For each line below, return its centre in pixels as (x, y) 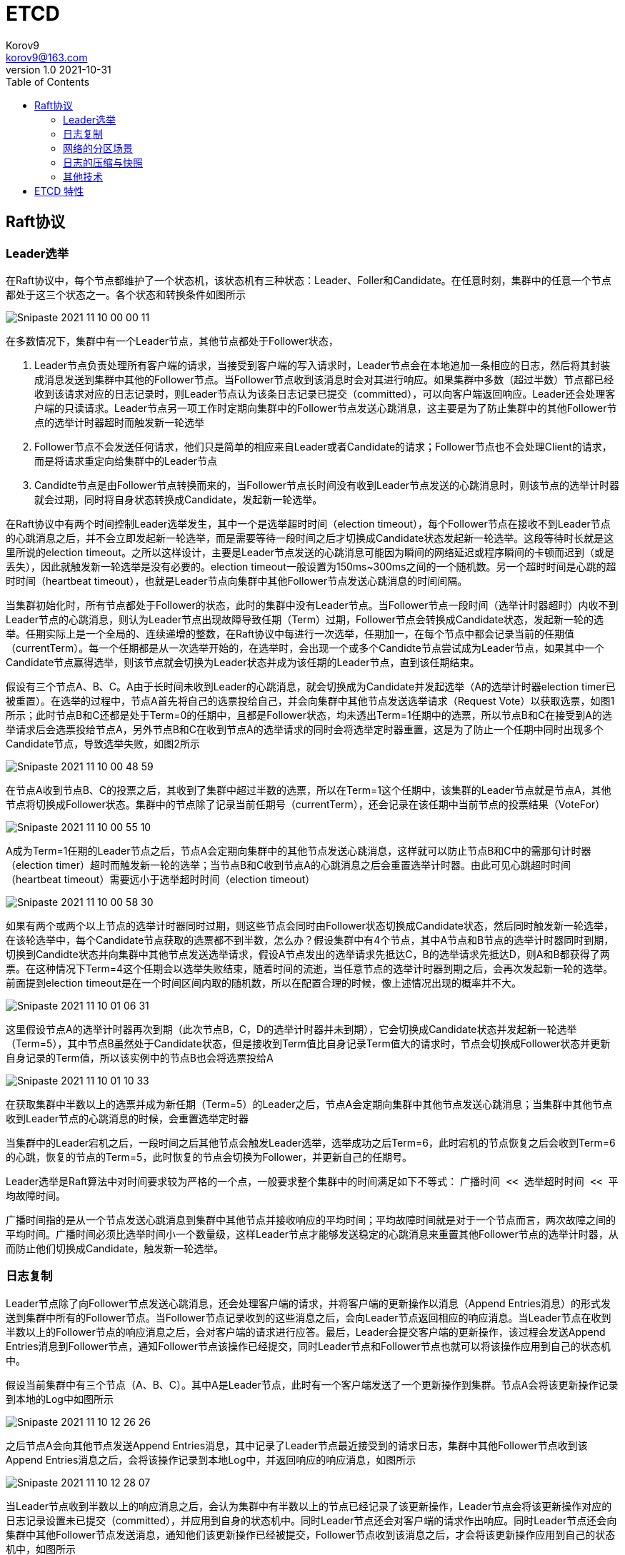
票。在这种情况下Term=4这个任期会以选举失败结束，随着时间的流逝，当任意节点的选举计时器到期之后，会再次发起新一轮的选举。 (310, 968)
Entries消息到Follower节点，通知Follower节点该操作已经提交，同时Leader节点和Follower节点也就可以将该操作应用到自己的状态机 (308, 1346)
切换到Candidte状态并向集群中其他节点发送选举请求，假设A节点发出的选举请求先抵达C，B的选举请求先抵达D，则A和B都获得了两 (308, 954)
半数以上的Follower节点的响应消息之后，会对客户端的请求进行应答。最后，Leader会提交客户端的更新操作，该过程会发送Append (306, 1332)
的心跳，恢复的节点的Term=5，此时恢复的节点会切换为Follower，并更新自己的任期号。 (209, 1157)
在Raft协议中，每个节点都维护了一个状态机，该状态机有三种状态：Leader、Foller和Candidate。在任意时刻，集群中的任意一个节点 (309, 280)
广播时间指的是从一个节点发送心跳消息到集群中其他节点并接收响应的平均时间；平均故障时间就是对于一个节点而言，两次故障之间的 (311, 1219)
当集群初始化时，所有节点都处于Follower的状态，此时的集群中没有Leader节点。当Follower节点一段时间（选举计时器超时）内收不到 (312, 605)
